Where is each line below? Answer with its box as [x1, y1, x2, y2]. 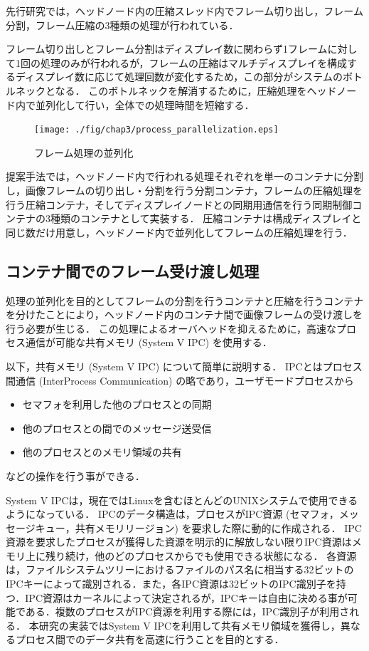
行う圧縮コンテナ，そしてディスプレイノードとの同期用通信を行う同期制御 [6, 197, 353, 212]
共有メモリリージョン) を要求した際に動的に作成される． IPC [75, 520, 362, 535]
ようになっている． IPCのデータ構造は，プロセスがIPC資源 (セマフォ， [6, 506, 339, 521]
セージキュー [6, 520, 65, 535]
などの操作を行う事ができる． [6, 468, 145, 483]
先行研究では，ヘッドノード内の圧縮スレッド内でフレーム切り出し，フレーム [6, 4, 363, 18]
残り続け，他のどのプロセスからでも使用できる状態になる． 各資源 [45, 548, 357, 563]
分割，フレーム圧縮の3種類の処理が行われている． [6, 17, 239, 32]
